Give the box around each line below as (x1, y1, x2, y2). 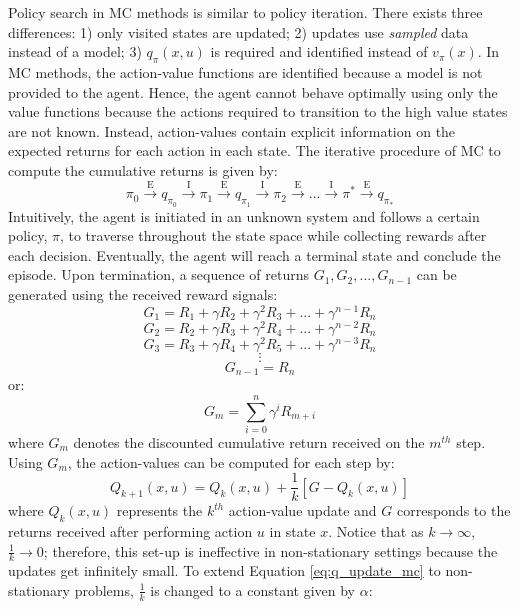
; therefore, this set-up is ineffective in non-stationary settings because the (43, 540, 498, 561)
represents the (116, 500, 203, 521)
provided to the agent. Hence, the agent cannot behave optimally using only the (8, 81, 498, 102)
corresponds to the (396, 500, 511, 521)
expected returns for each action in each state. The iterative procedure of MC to (8, 140, 501, 161)
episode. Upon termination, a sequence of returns (8, 264, 309, 285)
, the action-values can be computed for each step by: (67, 451, 395, 472)
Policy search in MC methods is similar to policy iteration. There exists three (8, 2, 483, 22)
